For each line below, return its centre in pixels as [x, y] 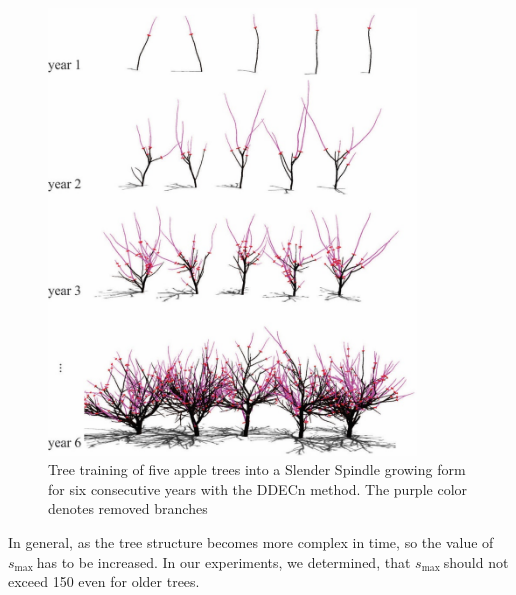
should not [476, 561]
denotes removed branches [128, 508]
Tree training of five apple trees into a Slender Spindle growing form [257, 469]
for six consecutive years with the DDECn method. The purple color [258, 488]
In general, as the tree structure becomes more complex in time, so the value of [251, 542]
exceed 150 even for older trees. [104, 581]
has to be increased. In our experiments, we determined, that [223, 561]
